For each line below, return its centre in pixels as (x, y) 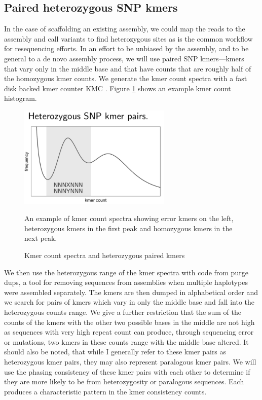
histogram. (21, 98)
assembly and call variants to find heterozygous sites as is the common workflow (128, 38)
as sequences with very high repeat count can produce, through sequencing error (129, 332)
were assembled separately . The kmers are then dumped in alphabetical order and (131, 292)
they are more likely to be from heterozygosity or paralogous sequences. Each (124, 381)
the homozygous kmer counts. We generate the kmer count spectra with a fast (126, 78)
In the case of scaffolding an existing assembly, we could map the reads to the (125, 29)
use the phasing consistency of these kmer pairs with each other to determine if (127, 371)
